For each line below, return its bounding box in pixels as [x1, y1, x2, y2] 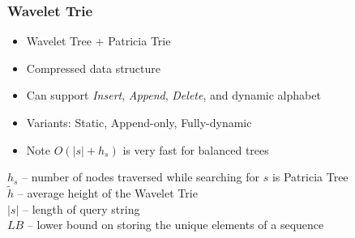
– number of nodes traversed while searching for [22, 168, 259, 185]
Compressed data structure [26, 59, 161, 76]
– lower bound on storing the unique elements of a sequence [27, 216, 324, 233]
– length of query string [23, 200, 140, 217]
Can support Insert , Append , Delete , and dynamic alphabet [26, 87, 321, 104]
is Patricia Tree [272, 168, 349, 185]
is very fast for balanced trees [122, 141, 269, 158]
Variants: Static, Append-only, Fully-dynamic [26, 114, 252, 130]
